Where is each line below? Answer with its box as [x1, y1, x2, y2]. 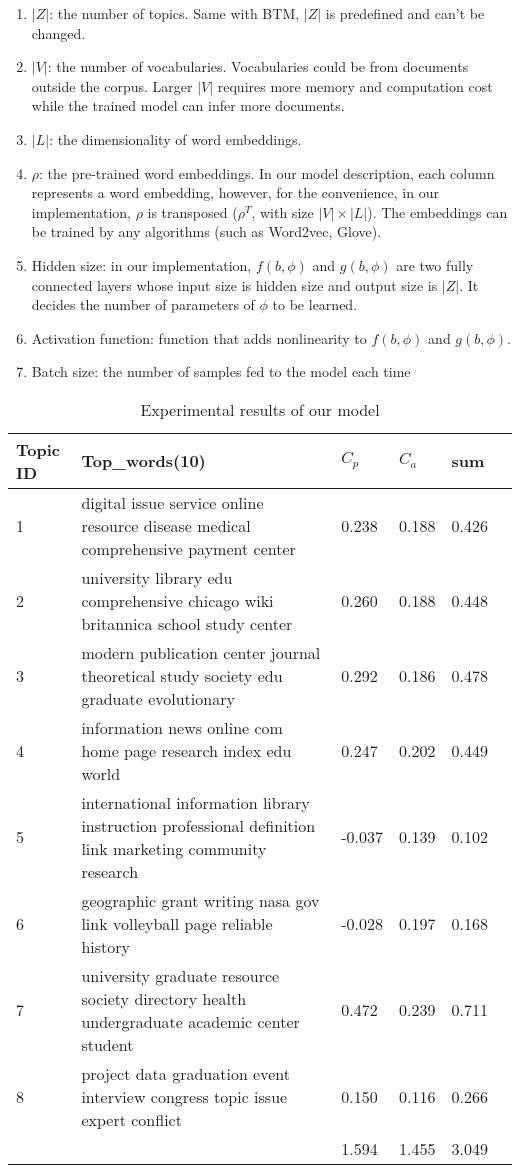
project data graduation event [81, 1061, 290, 1085]
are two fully [396, 254, 474, 275]
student [81, 1032, 134, 1056]
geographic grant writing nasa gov [81, 888, 320, 912]
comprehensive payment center [81, 536, 296, 560]
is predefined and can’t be [325, 3, 485, 23]
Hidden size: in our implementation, [31, 254, 252, 275]
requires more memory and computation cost [217, 75, 493, 96]
